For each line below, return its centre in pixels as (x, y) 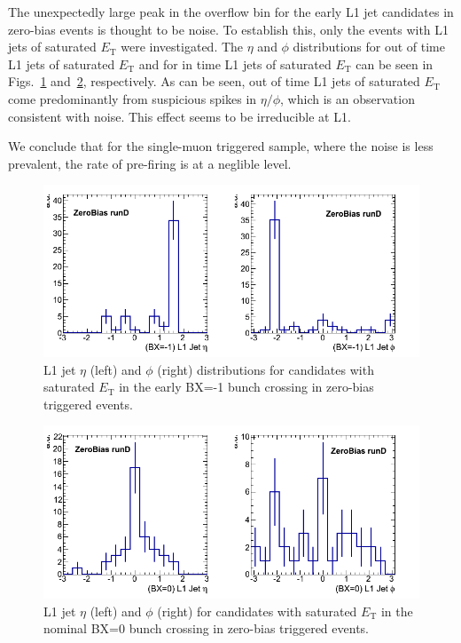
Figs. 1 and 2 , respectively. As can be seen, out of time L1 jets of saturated (214, 81)
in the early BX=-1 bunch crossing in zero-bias (246, 387)
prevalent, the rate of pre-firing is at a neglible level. (150, 163)
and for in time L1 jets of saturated (235, 64)
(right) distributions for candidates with (266, 369)
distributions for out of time (369, 47)
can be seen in (395, 64)
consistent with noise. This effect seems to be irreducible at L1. (180, 116)
